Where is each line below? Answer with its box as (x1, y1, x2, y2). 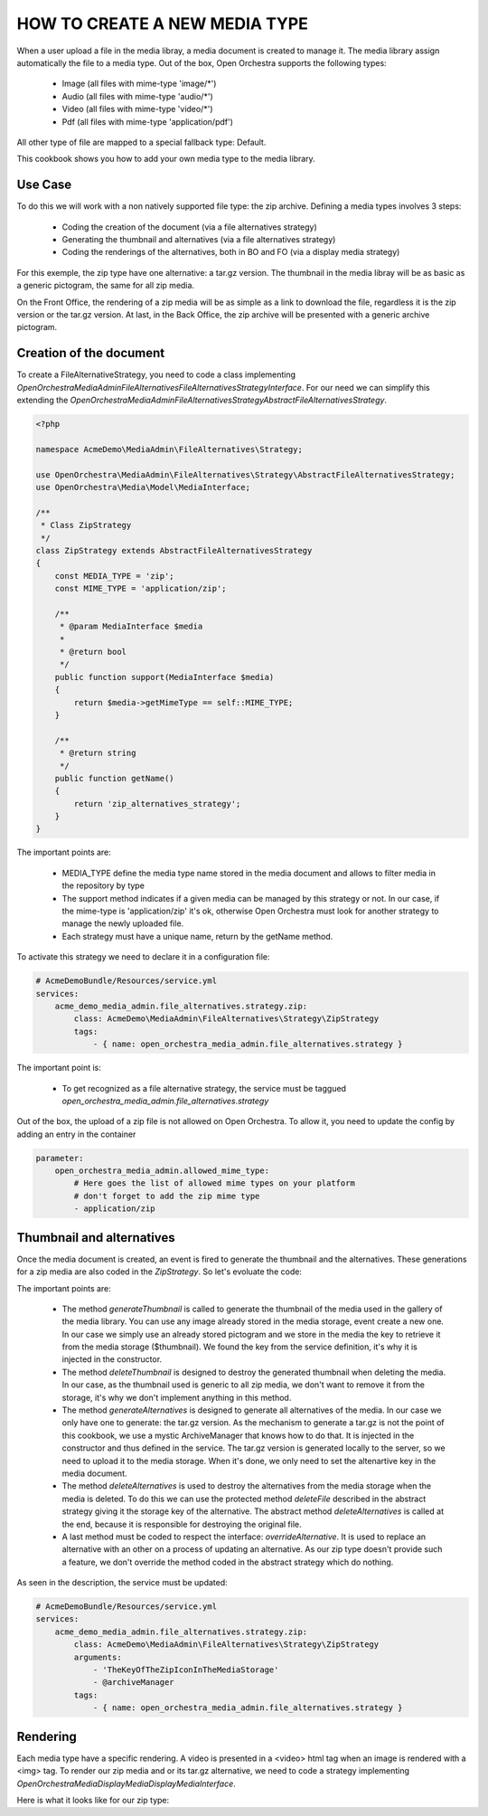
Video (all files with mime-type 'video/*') (61, 104, 213, 115)
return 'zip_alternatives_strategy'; (73, 799, 241, 809)
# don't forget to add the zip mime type (73, 1190, 260, 1201)
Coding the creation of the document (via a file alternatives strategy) (61, 222, 318, 232)
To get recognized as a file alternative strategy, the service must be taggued (61, 1083, 347, 1093)
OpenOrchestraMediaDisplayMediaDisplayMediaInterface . (16, 1778, 237, 1789)
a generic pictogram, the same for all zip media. (16, 280, 194, 291)
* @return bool (59, 647, 127, 657)
